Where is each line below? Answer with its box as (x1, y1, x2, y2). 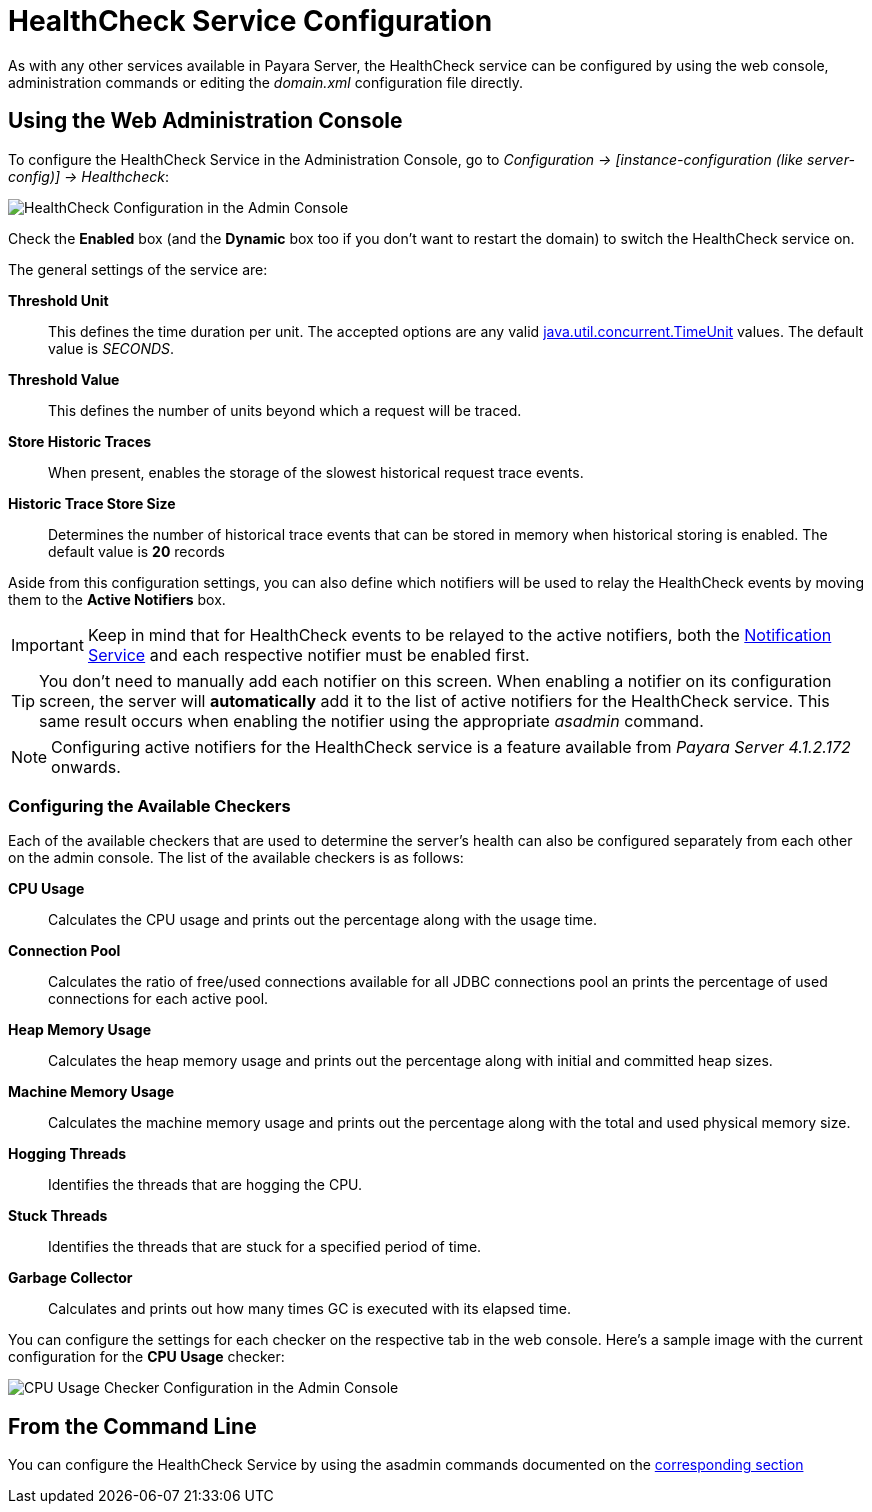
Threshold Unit (8, 291, 109, 309)
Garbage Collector (8, 1269, 133, 1287)
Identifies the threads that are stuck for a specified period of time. (48, 1238, 482, 1256)
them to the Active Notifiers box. (8, 590, 226, 608)
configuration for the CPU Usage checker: (8, 1348, 285, 1366)
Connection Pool (8, 942, 121, 960)
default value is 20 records (48, 542, 225, 560)
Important (11, 634, 84, 655)
